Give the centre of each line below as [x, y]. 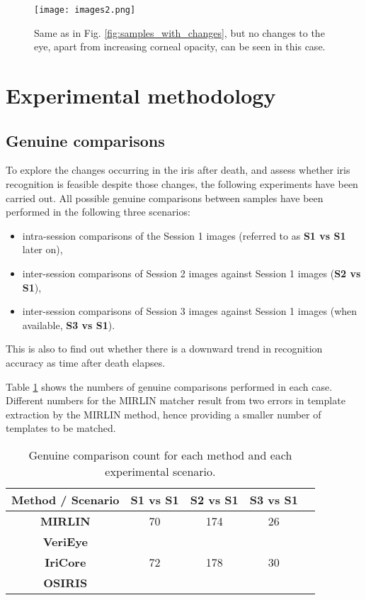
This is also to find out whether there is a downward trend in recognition [164, 349]
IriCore [65, 562]
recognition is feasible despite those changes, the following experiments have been [182, 184]
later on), [42, 249]
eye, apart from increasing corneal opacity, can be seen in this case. [180, 46]
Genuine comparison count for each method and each [160, 455]
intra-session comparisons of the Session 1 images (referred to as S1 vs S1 [184, 235]
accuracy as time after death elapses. [86, 362]
